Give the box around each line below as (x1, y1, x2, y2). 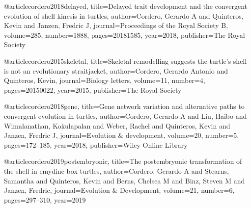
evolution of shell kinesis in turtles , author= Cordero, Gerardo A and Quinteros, (4, 10, 244, 21)
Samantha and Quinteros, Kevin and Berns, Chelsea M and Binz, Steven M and (4, 175, 245, 185)
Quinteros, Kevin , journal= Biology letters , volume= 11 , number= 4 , (4, 75, 205, 85)
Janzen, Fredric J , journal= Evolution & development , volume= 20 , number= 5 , (4, 130, 239, 140)
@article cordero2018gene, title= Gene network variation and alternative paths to (4, 101, 245, 111)
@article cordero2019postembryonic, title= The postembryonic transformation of (4, 156, 242, 166)
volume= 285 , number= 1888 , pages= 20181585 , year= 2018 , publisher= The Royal (4, 29, 245, 40)
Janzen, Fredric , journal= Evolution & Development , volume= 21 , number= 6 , (4, 185, 235, 195)
